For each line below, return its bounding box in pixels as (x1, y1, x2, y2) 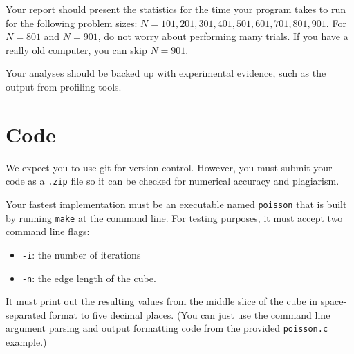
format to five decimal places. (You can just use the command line (49, 307, 330, 322)
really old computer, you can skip (6, 42, 147, 57)
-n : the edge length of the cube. (21, 270, 156, 285)
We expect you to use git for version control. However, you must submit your (6, 160, 333, 174)
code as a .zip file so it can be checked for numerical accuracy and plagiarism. (6, 174, 339, 188)
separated (6, 307, 46, 322)
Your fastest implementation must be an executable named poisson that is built (6, 196, 347, 211)
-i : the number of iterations (21, 247, 141, 261)
